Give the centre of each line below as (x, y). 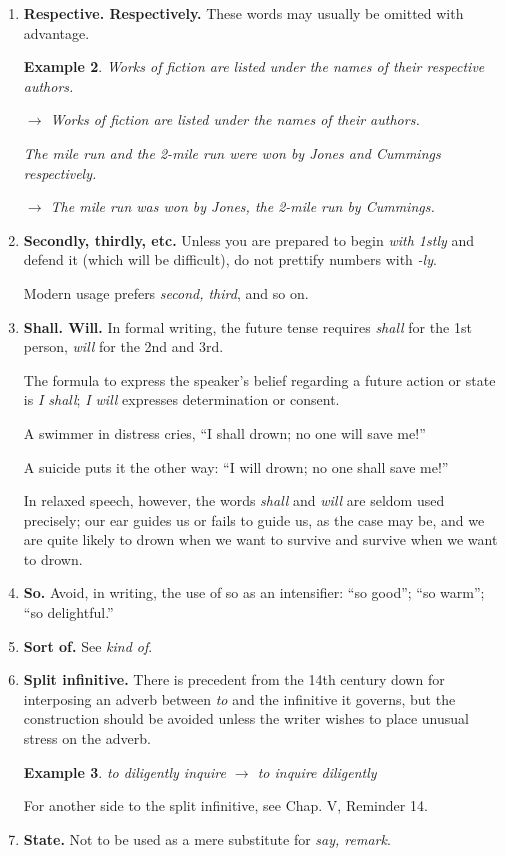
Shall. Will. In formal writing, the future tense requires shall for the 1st (247, 326)
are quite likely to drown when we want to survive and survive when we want (260, 539)
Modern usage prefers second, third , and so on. (166, 292)
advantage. (56, 32)
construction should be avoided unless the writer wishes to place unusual (246, 718)
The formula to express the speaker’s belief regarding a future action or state (259, 379)
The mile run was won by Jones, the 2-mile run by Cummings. (242, 206)
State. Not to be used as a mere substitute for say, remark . (207, 838)
